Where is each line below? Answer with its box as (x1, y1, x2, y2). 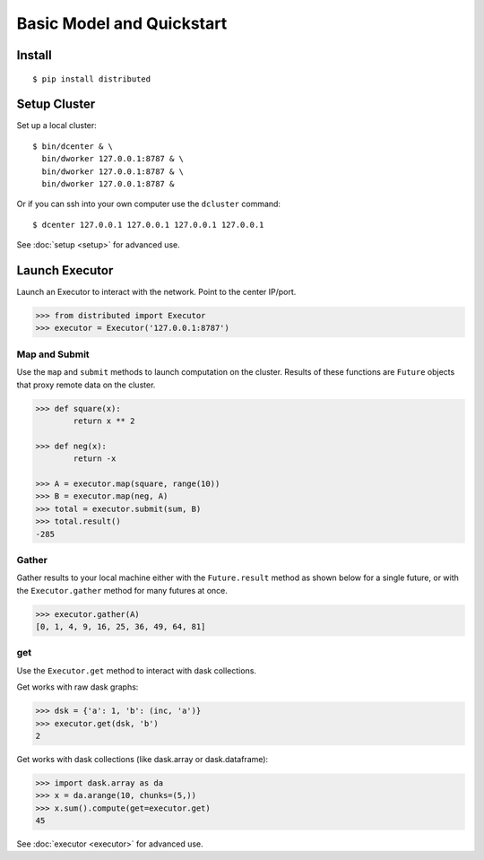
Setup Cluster (16, 97, 96, 112)
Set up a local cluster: (16, 120, 98, 131)
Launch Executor (16, 263, 114, 278)
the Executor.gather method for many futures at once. (16, 585, 228, 595)
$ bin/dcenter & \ (32, 141, 114, 152)
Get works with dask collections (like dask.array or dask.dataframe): (16, 753, 269, 764)
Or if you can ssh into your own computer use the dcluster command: (16, 198, 281, 210)
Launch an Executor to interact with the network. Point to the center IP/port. (16, 287, 297, 298)
